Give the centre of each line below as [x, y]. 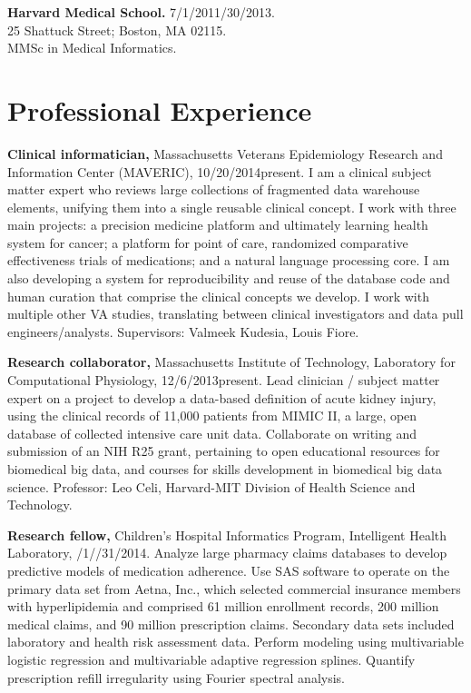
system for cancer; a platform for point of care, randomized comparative [208, 242]
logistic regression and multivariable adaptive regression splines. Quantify [211, 659]
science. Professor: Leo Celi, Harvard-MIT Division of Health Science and [211, 486]
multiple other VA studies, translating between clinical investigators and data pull [235, 314]
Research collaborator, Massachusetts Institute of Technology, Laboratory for [231, 362]
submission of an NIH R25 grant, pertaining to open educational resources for [224, 451]
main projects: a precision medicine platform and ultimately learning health [218, 225]
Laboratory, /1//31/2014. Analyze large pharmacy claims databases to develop [227, 553]
